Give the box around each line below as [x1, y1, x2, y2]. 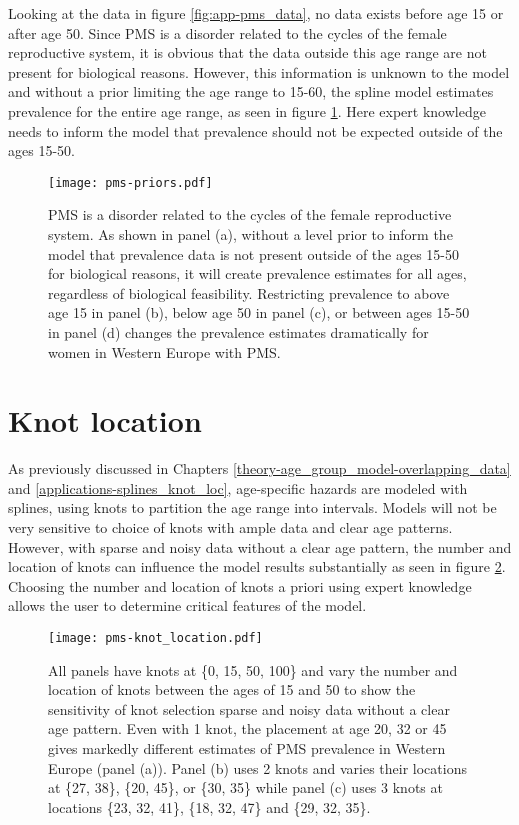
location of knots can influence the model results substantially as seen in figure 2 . [8, 556, 506, 577]
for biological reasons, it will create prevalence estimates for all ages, [48, 263, 467, 284]
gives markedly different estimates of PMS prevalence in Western [48, 738, 446, 759]
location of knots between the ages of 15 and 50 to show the [48, 679, 416, 700]
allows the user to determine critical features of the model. [8, 595, 367, 616]
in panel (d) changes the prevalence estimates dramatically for [48, 321, 429, 342]
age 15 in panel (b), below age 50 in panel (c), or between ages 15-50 [48, 302, 470, 323]
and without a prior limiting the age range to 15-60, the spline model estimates [8, 81, 494, 102]
